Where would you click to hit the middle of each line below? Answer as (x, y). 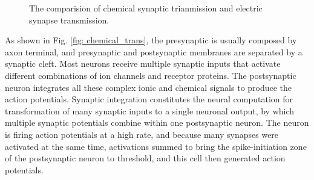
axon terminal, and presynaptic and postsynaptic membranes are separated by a (154, 51)
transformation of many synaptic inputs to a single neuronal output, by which (150, 110)
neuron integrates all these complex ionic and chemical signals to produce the (149, 87)
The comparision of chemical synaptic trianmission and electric (146, 8)
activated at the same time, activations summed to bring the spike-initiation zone (156, 146)
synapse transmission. (69, 20)
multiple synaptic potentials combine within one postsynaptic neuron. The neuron (157, 123)
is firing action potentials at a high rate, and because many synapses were (142, 134)
